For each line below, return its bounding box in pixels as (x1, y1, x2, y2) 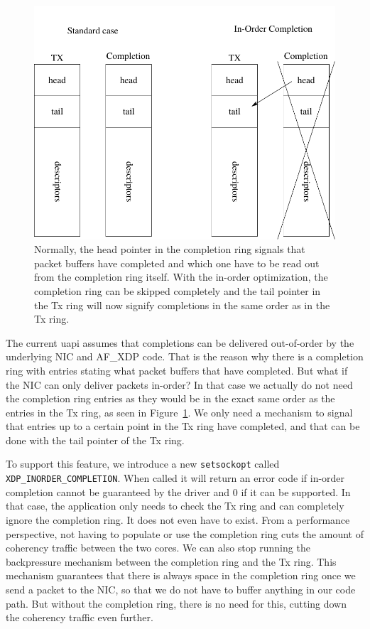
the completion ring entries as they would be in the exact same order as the (6, 391, 335, 406)
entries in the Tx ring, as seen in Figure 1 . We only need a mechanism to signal (6, 404, 353, 419)
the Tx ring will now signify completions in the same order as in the (34, 297, 330, 312)
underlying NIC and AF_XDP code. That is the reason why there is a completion (6, 349, 364, 364)
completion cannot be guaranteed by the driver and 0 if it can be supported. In (6, 484, 351, 499)
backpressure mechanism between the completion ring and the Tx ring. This (6, 554, 337, 569)
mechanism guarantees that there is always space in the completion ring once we (6, 568, 356, 583)
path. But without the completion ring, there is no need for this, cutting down (6, 596, 347, 611)
